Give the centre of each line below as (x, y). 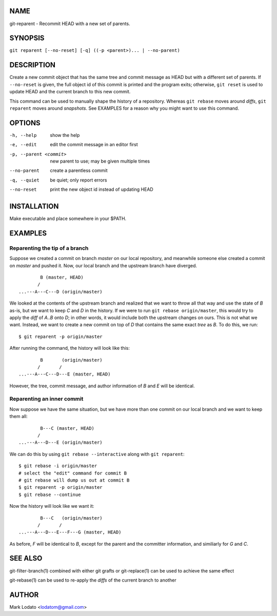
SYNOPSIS (27, 38)
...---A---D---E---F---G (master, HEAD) (70, 532)
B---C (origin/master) (71, 518)
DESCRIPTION (33, 65)
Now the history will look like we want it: (52, 506)
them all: (18, 416)
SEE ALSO (26, 558)
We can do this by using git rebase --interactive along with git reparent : (97, 454)
